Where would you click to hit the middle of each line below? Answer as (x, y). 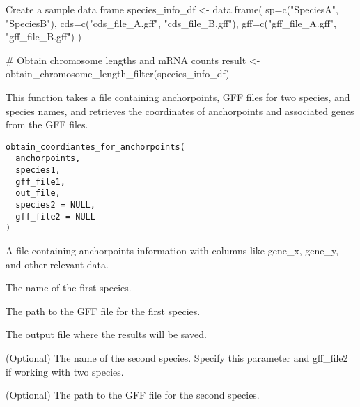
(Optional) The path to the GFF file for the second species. (133, 395)
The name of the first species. (69, 287)
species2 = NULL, (55, 205)
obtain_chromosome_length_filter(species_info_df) (118, 74)
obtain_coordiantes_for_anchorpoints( (95, 147)
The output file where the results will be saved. (106, 334)
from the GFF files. (47, 124)
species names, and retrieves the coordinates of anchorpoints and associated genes (180, 110)
